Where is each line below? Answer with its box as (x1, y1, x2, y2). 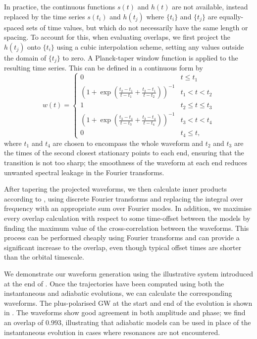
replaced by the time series (4, 11, 85, 21)
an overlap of (4, 317, 44, 327)
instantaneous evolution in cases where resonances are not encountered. (4, 327, 220, 337)
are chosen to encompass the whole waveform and (52, 137, 204, 148)
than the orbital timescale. (4, 252, 84, 262)
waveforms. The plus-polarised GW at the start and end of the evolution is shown (4, 297, 253, 308)
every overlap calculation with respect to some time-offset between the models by (4, 213, 251, 223)
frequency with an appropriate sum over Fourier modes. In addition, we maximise (4, 203, 252, 213)
